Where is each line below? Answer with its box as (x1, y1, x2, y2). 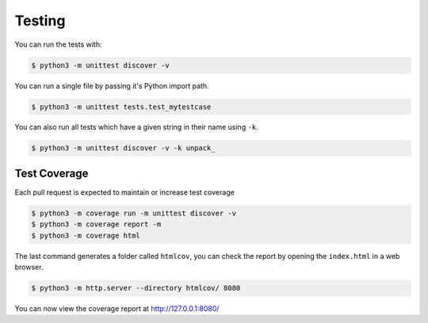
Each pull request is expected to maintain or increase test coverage (14, 187, 235, 197)
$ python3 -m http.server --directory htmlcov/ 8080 (31, 283, 241, 293)
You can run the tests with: (14, 40, 102, 49)
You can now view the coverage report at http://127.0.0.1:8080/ (14, 304, 220, 313)
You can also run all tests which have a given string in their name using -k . (14, 123, 259, 132)
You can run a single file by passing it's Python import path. (14, 81, 209, 90)
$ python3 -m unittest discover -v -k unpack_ (31, 143, 216, 153)
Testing (14, 12, 66, 29)
